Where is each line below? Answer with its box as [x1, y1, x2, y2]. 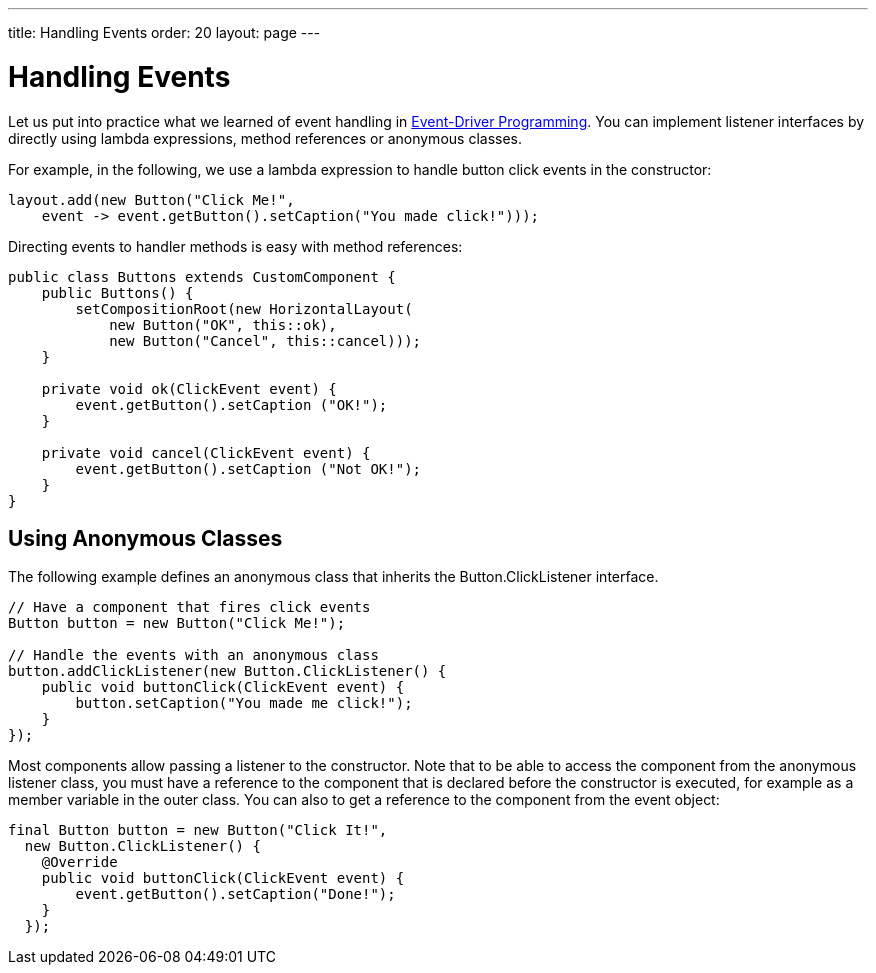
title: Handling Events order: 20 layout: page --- [8, 24, 321, 41]
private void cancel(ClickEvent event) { [41, 444, 371, 461]
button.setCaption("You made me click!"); [75, 695, 413, 712]
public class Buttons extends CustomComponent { [8, 268, 396, 285]
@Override [41, 854, 118, 871]
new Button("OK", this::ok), [109, 316, 337, 333]
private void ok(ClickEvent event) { [41, 380, 337, 397]
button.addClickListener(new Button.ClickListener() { [8, 663, 447, 680]
